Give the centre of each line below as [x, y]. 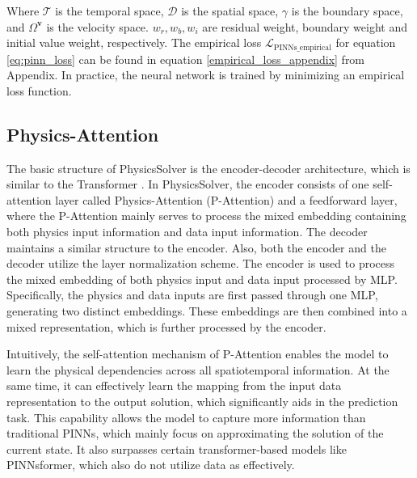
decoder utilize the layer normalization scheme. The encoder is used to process [201, 263]
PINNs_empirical [302, 47]
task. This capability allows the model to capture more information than [186, 417]
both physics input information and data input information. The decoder [187, 231]
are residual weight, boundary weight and [305, 26]
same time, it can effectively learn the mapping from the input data [174, 385]
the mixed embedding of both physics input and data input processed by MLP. [202, 279]
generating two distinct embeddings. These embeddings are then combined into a [207, 310]
